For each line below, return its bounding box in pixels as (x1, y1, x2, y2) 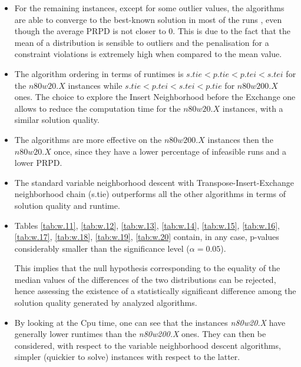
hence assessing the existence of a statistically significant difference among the (14, 285, 296, 297)
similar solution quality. (14, 114, 100, 126)
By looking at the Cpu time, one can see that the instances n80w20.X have (14, 316, 286, 328)
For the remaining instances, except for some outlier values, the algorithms (14, 2, 285, 14)
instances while (68, 79, 123, 91)
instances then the (207, 133, 273, 145)
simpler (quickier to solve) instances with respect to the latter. (14, 351, 240, 363)
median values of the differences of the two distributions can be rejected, (14, 273, 276, 285)
